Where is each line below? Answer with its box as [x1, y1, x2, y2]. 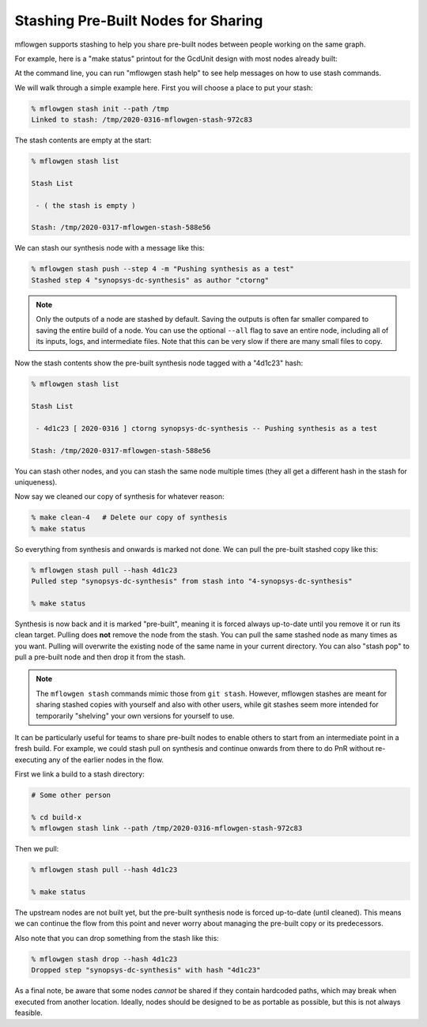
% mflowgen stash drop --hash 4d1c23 [31, 954, 178, 964]
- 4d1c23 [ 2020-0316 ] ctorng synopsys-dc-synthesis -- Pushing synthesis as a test [36, 424, 378, 432]
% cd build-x [31, 813, 82, 821]
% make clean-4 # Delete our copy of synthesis [31, 513, 228, 522]
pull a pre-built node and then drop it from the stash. [14, 652, 186, 662]
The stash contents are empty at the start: [14, 135, 152, 145]
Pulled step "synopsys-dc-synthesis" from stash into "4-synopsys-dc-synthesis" [31, 577, 353, 586]
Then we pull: [14, 844, 59, 854]
